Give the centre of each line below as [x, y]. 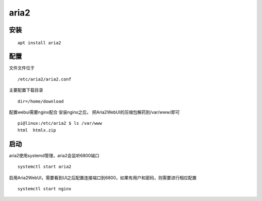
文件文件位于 [22, 68]
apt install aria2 [40, 43]
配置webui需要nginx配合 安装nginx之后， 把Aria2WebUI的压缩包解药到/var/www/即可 [94, 112]
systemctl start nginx [45, 189]
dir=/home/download [41, 101]
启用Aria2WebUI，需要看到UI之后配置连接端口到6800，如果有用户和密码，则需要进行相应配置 [103, 178]
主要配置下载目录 [26, 90]
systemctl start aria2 [45, 167]
